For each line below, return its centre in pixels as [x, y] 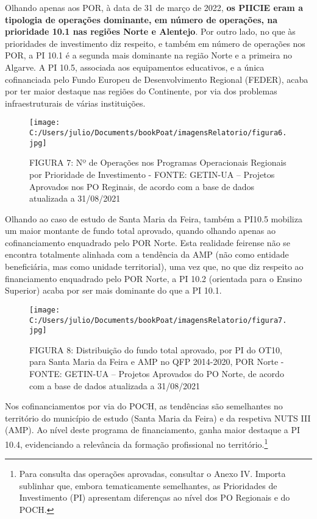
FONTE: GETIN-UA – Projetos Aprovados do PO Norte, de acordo [157, 373]
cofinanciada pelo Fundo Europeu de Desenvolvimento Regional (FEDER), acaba [157, 79]
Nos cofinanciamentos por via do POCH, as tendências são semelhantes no [144, 406]
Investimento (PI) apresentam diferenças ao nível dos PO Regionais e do [155, 497]
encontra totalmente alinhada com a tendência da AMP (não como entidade [147, 254]
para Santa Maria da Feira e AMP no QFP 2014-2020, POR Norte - [157, 362]
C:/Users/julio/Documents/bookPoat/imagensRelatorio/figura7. [158, 320]
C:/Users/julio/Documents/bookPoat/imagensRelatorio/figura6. [158, 133]
